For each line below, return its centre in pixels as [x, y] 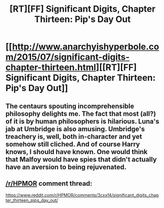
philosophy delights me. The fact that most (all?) [81, 114]
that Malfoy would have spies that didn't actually [81, 159]
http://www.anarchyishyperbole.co [85, 47]
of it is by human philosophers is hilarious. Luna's [82, 121]
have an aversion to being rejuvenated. [66, 167]
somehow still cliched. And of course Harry [73, 144]
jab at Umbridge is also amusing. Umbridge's [75, 129]
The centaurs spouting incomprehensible [70, 106]
